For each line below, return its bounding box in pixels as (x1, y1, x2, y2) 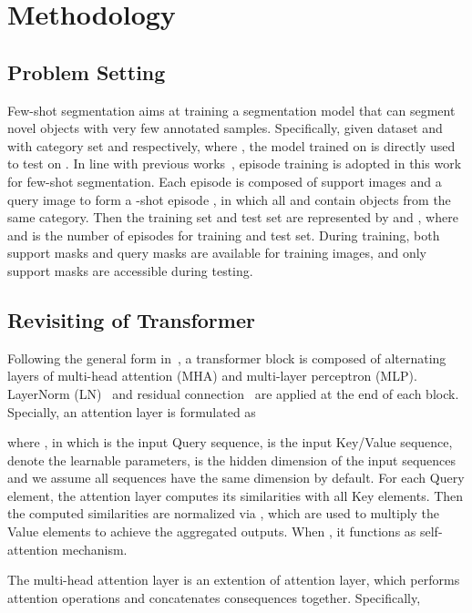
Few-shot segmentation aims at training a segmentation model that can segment (7, 100, 456, 119)
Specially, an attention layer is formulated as (7, 402, 256, 421)
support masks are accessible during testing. (7, 261, 253, 280)
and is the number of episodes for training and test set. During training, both (7, 225, 440, 244)
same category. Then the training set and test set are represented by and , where (7, 208, 458, 227)
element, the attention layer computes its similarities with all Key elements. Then (7, 485, 464, 505)
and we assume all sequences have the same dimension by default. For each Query (7, 468, 465, 487)
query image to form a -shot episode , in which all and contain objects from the (7, 189, 451, 209)
